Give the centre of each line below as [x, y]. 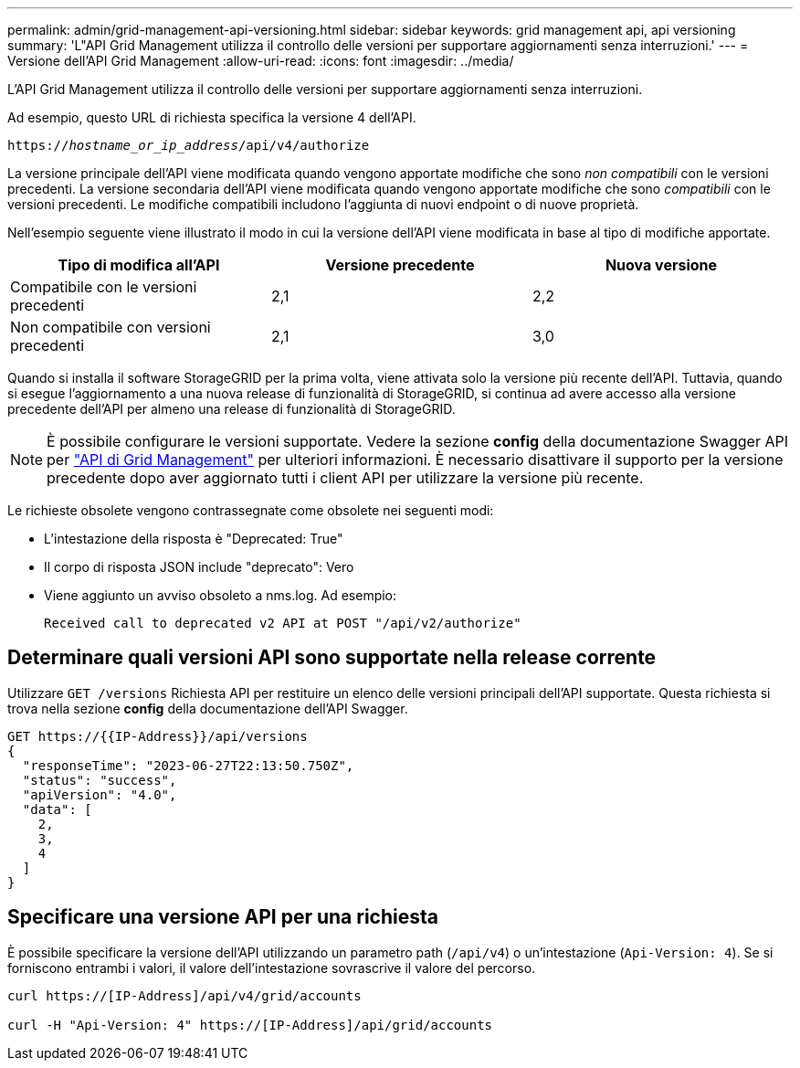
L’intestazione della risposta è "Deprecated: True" [194, 539]
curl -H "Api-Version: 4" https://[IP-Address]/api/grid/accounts [250, 1025]
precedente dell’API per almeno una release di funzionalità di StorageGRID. [232, 409]
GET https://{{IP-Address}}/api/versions [158, 736]
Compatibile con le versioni [104, 287]
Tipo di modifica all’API [139, 265]
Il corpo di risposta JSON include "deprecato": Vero [199, 567]
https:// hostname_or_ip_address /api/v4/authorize [189, 145]
